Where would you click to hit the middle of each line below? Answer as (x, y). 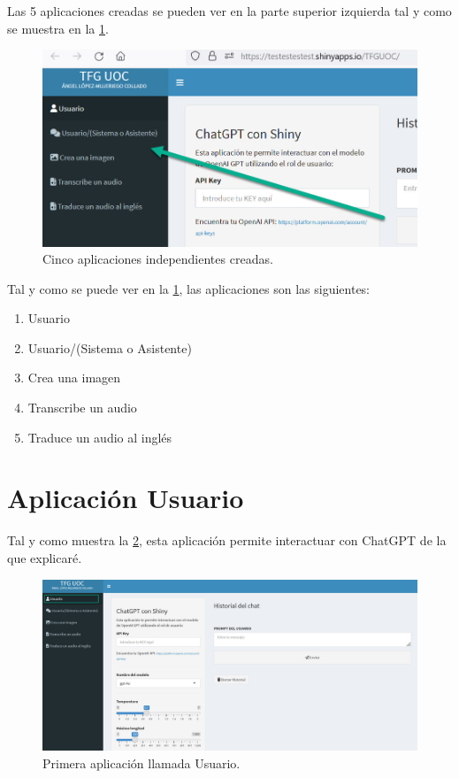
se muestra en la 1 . (58, 28)
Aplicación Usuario (126, 498)
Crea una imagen (74, 377)
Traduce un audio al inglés (100, 437)
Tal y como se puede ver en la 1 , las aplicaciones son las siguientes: (189, 288)
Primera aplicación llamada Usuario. (142, 763)
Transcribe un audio (82, 408)
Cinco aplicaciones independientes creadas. (158, 259)
